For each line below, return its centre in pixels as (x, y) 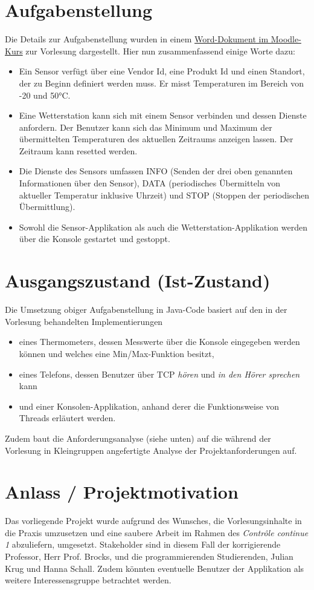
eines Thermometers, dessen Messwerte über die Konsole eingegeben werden (159, 342)
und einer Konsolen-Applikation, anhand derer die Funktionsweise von (149, 406)
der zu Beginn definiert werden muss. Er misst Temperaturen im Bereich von (162, 83)
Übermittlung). (47, 207)
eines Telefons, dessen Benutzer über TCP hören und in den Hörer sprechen (159, 374)
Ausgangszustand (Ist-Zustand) (138, 280)
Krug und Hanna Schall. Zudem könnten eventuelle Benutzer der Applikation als (155, 568)
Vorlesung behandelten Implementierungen (84, 321)
